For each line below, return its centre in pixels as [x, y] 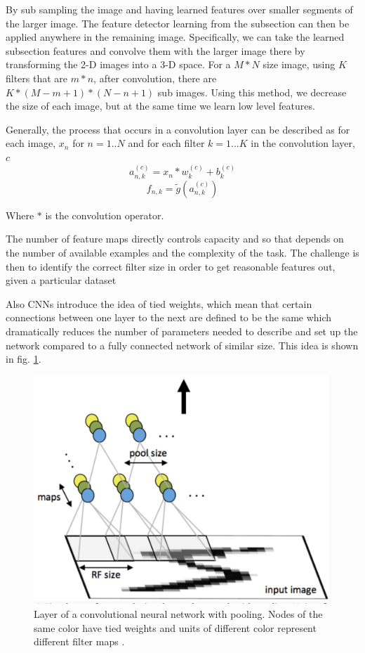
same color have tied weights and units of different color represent [175, 627]
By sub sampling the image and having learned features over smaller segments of [179, 9]
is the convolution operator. [105, 215]
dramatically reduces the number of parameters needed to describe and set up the [182, 331]
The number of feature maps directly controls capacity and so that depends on [175, 239]
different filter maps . [79, 641]
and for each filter [166, 143]
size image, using [299, 64]
